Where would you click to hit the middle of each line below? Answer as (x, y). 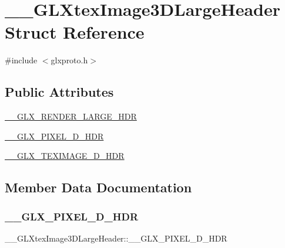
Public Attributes (59, 92)
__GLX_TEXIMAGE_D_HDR (65, 156)
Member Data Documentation (98, 187)
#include (21, 60)
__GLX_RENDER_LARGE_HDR (71, 116)
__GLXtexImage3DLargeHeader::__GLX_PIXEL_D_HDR (116, 238)
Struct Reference (75, 32)
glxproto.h (69, 60)
